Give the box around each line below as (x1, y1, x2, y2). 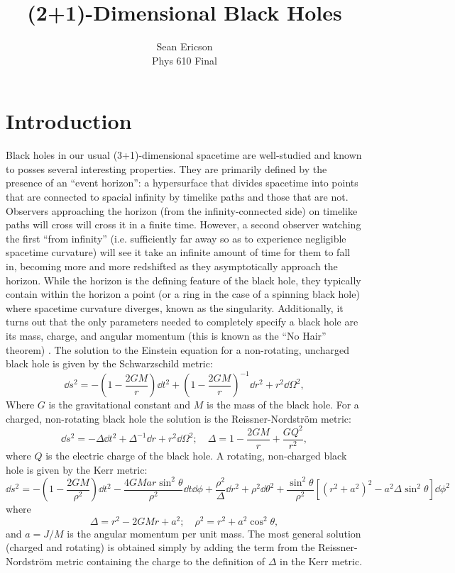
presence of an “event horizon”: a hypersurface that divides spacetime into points (6, 175, 358, 190)
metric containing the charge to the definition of (55, 554, 265, 569)
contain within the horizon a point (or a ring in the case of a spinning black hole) (6, 286, 360, 301)
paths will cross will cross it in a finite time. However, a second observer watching (6, 217, 361, 232)
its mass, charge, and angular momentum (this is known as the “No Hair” (6, 328, 327, 343)
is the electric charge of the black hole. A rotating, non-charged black (45, 448, 347, 462)
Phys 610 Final (152, 52, 217, 67)
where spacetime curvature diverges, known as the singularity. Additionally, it (6, 300, 344, 315)
